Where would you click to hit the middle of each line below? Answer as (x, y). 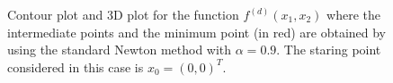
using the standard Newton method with (120, 50)
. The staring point (329, 50)
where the (354, 14)
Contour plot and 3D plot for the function (123, 14)
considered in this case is (76, 66)
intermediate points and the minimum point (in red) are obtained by (197, 32)
